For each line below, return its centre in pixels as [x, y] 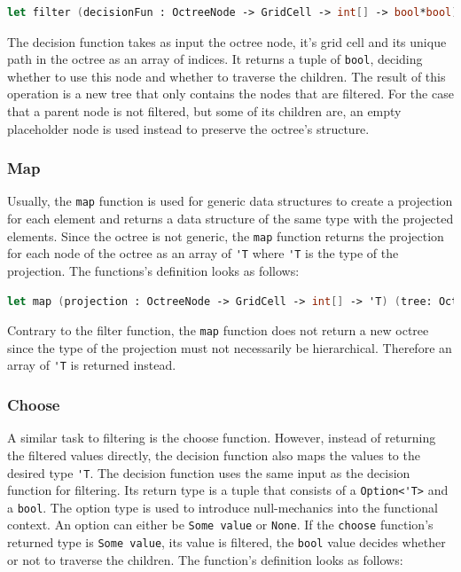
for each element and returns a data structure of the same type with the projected [230, 219]
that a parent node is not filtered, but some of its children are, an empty [204, 111]
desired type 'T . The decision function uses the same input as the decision [209, 472]
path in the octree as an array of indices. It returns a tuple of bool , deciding [215, 59]
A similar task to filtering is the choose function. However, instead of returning [222, 438]
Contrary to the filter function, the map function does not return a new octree [218, 330]
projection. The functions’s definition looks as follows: [153, 270]
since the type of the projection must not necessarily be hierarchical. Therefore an [230, 347]
